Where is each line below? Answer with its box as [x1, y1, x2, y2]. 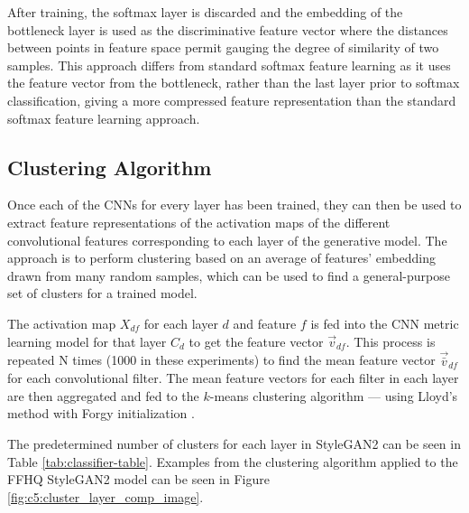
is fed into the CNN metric [310, 313, 459, 332]
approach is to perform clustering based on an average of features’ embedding [7, 248, 436, 267]
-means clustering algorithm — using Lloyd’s [209, 386, 458, 405]
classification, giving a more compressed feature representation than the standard [7, 90, 456, 109]
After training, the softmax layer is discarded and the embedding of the [7, 3, 403, 21]
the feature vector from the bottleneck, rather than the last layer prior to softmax [7, 73, 460, 92]
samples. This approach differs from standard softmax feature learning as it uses [7, 55, 451, 74]
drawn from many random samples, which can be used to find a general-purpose [7, 266, 450, 284]
